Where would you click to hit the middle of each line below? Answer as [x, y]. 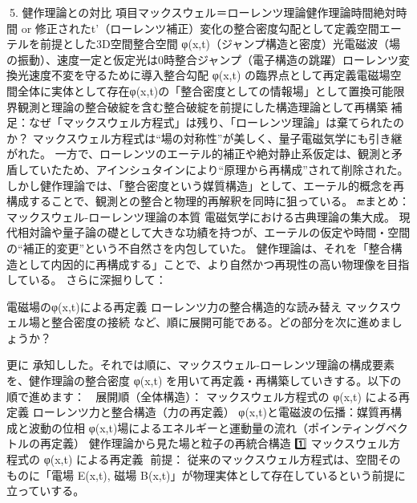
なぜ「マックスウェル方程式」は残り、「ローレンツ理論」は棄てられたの [217, 122]
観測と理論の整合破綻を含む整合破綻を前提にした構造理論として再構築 [202, 106]
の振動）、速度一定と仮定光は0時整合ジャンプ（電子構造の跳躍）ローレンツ [202, 59]
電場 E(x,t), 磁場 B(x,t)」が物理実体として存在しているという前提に [228, 475]
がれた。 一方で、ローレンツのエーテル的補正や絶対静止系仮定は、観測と [199, 154]
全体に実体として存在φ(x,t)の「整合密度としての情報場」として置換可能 [205, 90]
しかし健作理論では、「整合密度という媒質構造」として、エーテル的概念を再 [205, 185]
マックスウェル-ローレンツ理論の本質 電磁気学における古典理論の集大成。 [201, 216]
